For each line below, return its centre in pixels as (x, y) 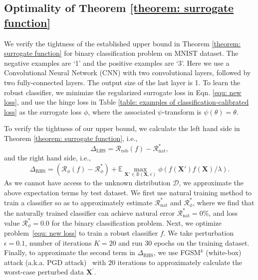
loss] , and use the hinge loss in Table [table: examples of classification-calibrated (127, 102)
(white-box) (224, 252)
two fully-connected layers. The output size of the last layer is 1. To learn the (122, 82)
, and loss (223, 212)
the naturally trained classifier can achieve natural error (89, 212)
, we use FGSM (177, 252)
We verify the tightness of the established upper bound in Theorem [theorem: (123, 43)
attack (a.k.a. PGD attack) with (55, 262)
